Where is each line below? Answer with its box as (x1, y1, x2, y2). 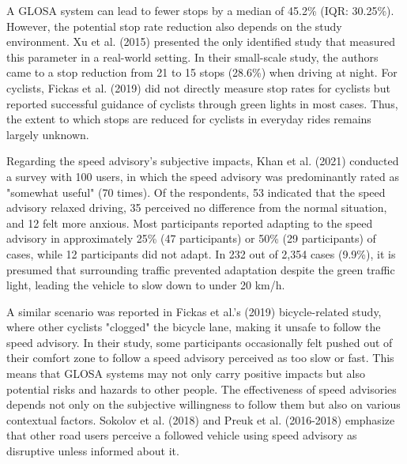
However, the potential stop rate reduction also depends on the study (6, 17, 342, 34)
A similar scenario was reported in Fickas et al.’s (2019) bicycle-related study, (6, 303, 382, 319)
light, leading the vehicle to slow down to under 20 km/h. (6, 277, 285, 293)
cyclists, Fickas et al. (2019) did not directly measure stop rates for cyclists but (6, 79, 390, 96)
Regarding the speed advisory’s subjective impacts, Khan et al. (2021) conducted (6, 153, 399, 169)
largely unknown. (6, 126, 89, 142)
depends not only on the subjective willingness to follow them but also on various (6, 396, 401, 413)
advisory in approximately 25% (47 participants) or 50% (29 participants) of (6, 230, 376, 247)
